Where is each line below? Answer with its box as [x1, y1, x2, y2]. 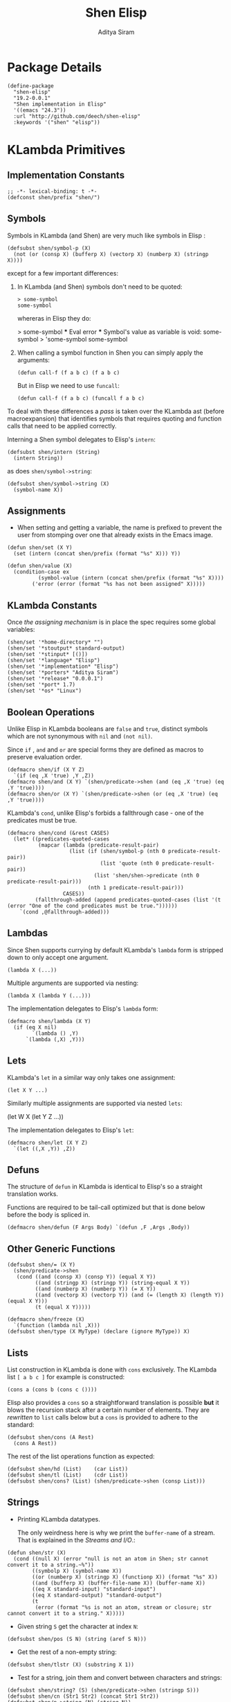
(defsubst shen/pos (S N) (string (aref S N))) [7, 1635, 147, 1642]
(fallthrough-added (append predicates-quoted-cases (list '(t [35, 896, 221, 903]
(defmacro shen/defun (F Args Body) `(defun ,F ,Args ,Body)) [7, 1224, 190, 1231]
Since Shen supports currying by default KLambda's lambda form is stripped [7, 945, 223, 954]
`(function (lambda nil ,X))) [13, 1322, 100, 1329]
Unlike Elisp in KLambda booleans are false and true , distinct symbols [7, 724, 208, 733]
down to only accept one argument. [7, 953, 109, 961]
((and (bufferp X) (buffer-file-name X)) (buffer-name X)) [32, 1579, 206, 1587]
